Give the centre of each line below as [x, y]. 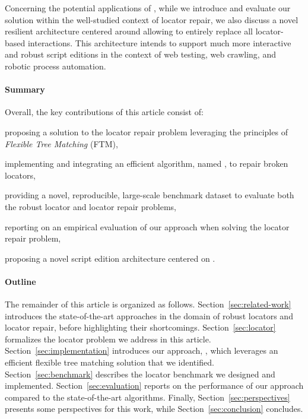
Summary [25, 89]
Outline [20, 281]
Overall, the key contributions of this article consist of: [104, 112]
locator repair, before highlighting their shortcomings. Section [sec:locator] [140, 327]
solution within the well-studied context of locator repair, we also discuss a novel [152, 19]
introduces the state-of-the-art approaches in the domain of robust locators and [149, 315]
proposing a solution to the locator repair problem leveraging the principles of [146, 131]
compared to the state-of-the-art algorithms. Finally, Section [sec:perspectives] [147, 397]
